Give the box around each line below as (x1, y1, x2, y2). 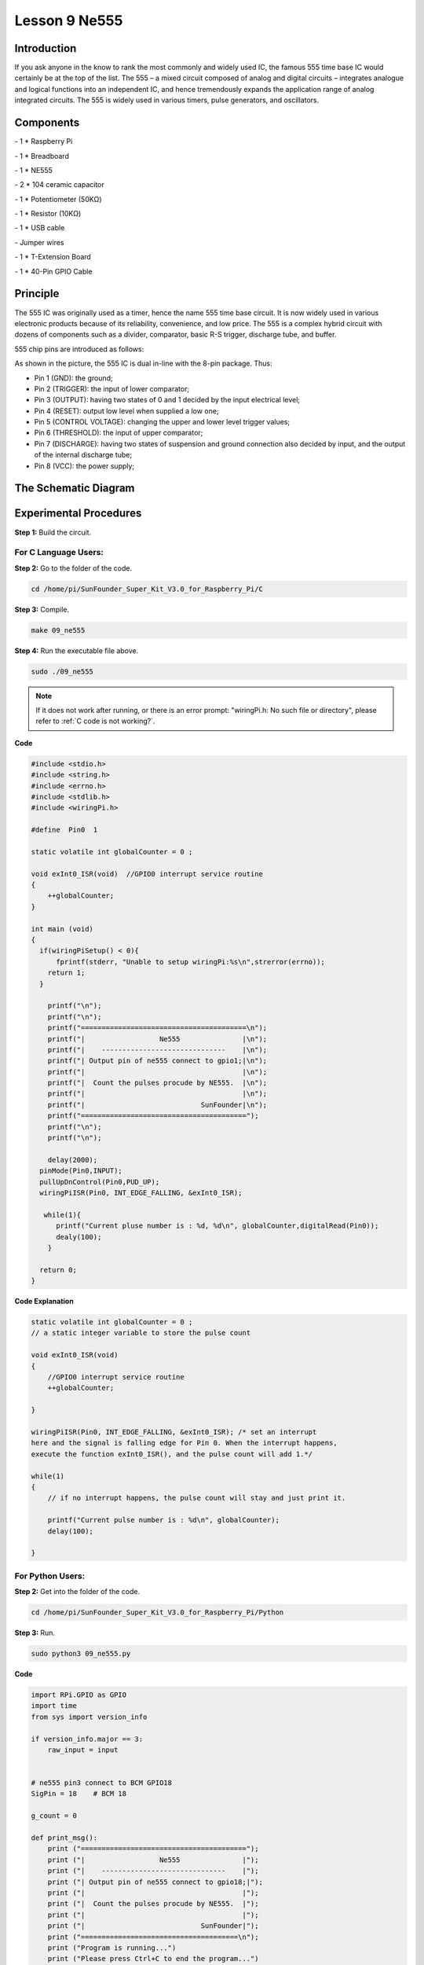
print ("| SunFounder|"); (47, 1922, 259, 1930)
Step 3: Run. (14, 1628, 55, 1637)
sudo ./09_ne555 (31, 667, 94, 676)
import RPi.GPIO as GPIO (31, 1690, 127, 1699)
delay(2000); (47, 1155, 98, 1164)
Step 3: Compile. (14, 604, 70, 614)
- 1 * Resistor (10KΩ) (14, 209, 82, 219)
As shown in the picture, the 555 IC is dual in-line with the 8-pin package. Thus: (14, 358, 272, 369)
